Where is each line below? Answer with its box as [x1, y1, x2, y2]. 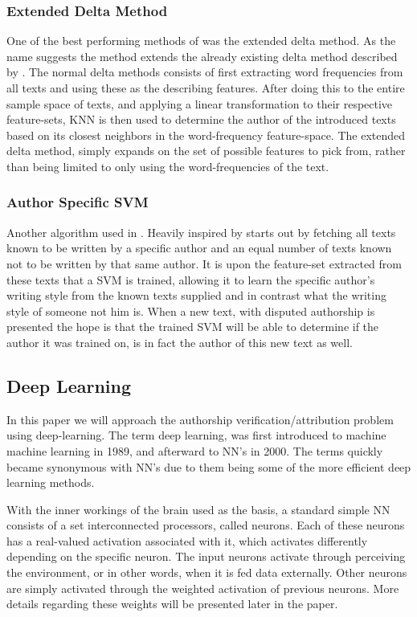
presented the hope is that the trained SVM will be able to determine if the [6, 318, 379, 335]
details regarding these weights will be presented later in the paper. [6, 595, 338, 612]
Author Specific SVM [6, 192, 149, 212]
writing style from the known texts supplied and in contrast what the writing [6, 287, 386, 304]
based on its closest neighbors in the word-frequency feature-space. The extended [6, 126, 406, 143]
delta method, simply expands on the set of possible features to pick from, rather [6, 142, 406, 159]
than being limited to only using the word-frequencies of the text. [6, 157, 329, 174]
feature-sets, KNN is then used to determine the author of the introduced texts [6, 111, 396, 128]
